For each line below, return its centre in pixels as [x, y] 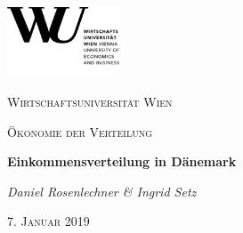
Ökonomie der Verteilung [80, 131]
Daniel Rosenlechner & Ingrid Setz [102, 191]
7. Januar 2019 [49, 221]
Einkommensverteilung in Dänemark [122, 161]
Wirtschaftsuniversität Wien [90, 102]
